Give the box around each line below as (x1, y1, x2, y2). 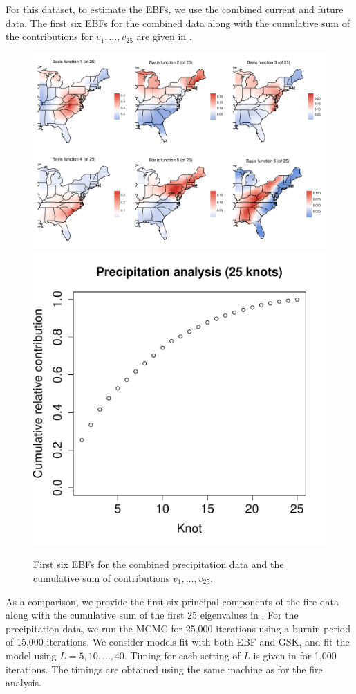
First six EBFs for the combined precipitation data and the (33, 557, 284, 572)
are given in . (136, 29, 192, 44)
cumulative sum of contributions (33, 570, 170, 585)
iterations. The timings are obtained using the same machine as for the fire (6, 661, 323, 676)
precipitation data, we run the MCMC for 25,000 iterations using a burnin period (6, 621, 351, 635)
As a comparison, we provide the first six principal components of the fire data (6, 594, 339, 608)
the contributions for (6, 29, 93, 44)
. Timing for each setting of (124, 648, 241, 662)
